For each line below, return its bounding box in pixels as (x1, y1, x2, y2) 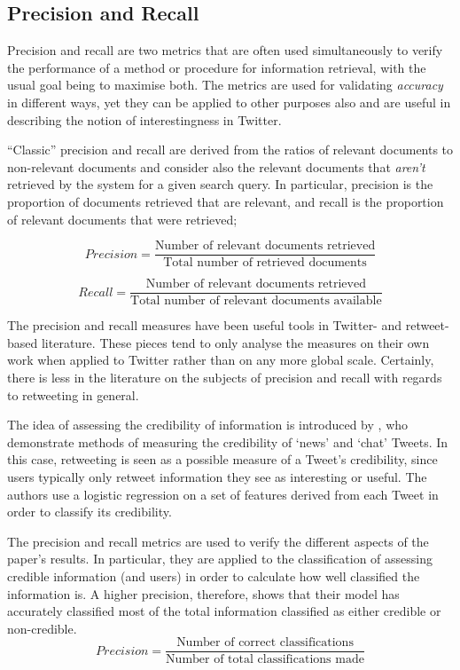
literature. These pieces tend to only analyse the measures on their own (41, 333, 430, 351)
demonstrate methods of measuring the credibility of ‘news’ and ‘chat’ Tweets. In (7, 432, 448, 451)
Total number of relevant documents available (130, 295, 382, 308)
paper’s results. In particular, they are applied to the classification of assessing (7, 549, 433, 568)
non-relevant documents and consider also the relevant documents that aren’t (7, 157, 425, 176)
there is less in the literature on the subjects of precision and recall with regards (7, 368, 442, 387)
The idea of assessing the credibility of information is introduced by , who (7, 415, 409, 434)
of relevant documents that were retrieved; (7, 209, 238, 228)
